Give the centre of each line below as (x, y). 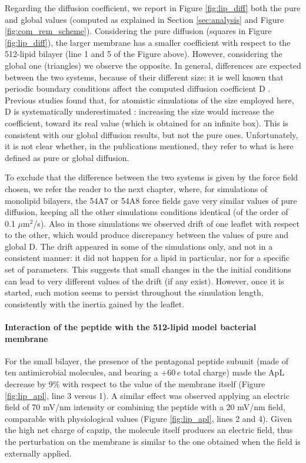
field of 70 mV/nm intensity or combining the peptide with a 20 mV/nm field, (145, 407)
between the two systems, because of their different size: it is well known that (144, 77)
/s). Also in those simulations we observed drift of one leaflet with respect (166, 223)
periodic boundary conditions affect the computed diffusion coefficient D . (138, 88)
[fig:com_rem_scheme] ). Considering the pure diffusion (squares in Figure (138, 31)
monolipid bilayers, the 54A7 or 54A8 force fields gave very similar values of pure (151, 200)
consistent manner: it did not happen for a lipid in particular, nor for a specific (147, 258)
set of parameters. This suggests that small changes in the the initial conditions (148, 269)
